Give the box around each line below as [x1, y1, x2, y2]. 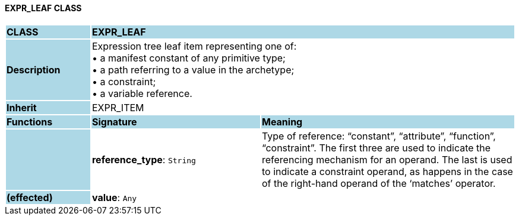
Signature [91, 115, 137, 128]
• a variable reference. [91, 87, 192, 99]
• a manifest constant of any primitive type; [91, 51, 286, 64]
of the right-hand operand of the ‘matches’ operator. [261, 177, 496, 189]
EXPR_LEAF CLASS [5, 3, 82, 13]
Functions [7, 115, 53, 128]
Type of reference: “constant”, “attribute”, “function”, [261, 130, 496, 142]
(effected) [7, 191, 53, 203]
